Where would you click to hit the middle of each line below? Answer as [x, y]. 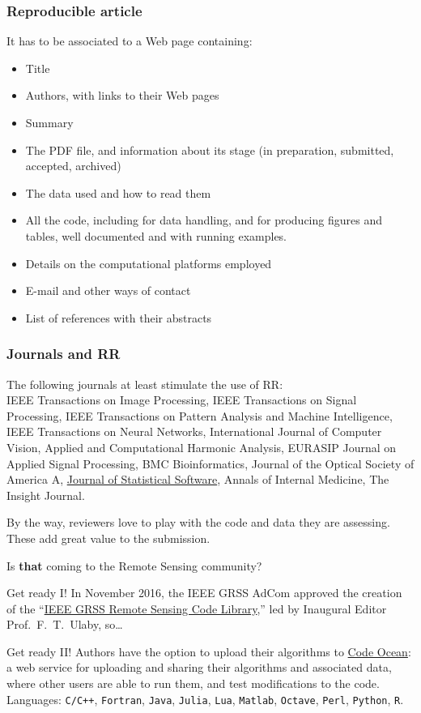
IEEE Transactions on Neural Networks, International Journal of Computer [194, 431]
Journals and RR [64, 354]
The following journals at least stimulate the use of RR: [145, 384]
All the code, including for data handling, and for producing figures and [204, 220]
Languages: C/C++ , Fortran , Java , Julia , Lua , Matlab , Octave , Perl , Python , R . [205, 699]
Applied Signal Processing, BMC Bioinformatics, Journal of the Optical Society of [210, 463]
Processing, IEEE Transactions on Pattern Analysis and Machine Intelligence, [200, 415]
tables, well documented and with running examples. [156, 235]
